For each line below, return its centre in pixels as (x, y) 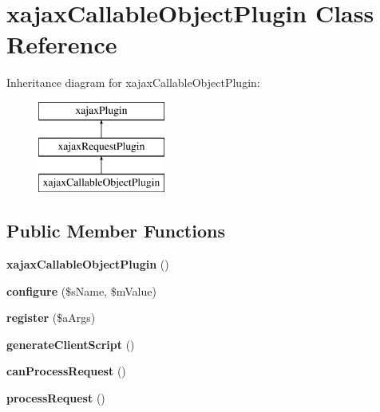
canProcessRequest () (66, 371)
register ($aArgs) (51, 318)
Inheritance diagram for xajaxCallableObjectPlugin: (133, 82)
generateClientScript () (71, 344)
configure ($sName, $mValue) (81, 290)
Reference (62, 44)
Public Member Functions (116, 231)
